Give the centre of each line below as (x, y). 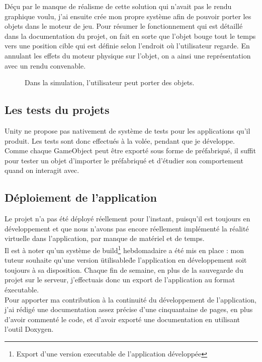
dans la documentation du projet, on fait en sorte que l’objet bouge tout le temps (130, 36)
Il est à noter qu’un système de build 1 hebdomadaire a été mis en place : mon (124, 249)
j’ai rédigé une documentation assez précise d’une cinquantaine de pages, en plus (129, 309)
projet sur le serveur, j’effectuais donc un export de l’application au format (120, 280)
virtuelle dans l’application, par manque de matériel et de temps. (105, 238)
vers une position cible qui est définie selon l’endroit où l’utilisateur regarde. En (127, 46)
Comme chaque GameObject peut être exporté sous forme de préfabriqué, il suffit (130, 150)
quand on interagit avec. (42, 170)
